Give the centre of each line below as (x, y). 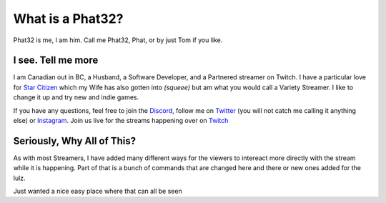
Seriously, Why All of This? (75, 140)
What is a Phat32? (68, 19)
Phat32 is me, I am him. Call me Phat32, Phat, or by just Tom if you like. (118, 40)
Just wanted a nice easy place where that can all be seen (98, 191)
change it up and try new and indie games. (76, 97)
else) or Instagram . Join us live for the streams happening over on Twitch (121, 121)
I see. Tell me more (56, 60)
